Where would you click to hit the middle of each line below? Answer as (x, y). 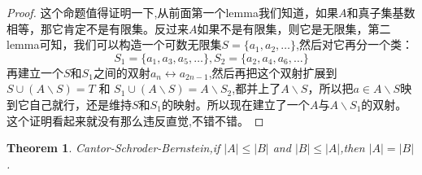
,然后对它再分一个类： (355, 44)
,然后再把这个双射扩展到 (273, 72)
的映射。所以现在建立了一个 (235, 104)
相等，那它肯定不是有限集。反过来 (98, 28)
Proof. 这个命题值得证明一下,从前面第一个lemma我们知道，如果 (172, 12)
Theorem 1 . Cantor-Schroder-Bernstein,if (113, 148)
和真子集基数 (381, 12)
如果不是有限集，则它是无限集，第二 (294, 28)
